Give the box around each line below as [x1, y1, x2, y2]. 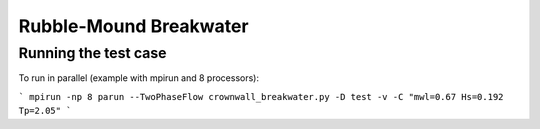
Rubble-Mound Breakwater [18, 15, 249, 37]
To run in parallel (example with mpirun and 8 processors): [18, 72, 260, 84]
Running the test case [18, 44, 167, 62]
